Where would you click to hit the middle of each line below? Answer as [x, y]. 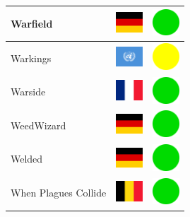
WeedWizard [38, 125]
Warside [28, 92]
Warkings [31, 58]
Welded [27, 159]
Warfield [32, 23]
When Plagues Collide [59, 193]
